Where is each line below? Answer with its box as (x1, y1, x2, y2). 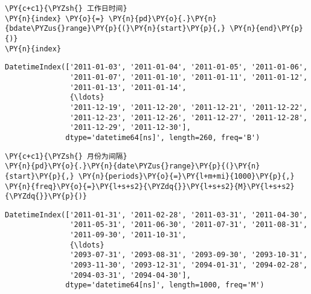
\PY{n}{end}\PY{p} (229, 24, 303, 33)
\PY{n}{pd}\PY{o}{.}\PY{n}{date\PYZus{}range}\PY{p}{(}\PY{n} (5, 162, 260, 171)
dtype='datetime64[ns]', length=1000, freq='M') (65, 281, 265, 290)
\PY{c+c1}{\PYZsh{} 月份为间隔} (5, 152, 127, 161)
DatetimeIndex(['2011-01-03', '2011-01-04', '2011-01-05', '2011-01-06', (5, 63, 308, 72)
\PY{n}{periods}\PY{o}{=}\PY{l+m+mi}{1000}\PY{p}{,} (78, 171, 295, 181)
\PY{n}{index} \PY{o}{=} (5, 14, 104, 23)
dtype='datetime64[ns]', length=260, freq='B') (65, 133, 260, 142)
